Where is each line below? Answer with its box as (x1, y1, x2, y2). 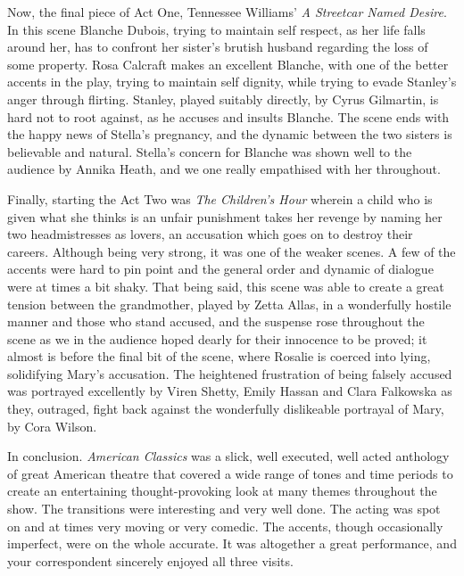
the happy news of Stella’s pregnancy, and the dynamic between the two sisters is (7, 125, 452, 144)
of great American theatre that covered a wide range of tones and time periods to (7, 464, 453, 482)
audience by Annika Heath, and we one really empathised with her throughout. (7, 160, 441, 178)
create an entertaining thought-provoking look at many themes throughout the (7, 481, 437, 500)
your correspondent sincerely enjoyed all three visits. (7, 551, 294, 570)
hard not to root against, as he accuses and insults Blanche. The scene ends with (7, 107, 450, 126)
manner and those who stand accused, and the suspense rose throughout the (7, 312, 425, 331)
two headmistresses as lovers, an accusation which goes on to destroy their (7, 225, 413, 243)
